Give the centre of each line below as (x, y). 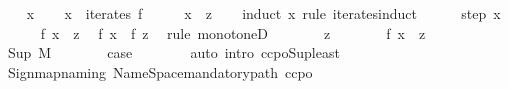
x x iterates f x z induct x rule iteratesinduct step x (263, 13)
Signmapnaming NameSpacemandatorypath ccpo (160, 71)
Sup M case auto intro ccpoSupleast (173, 52)
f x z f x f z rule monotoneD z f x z (233, 32)
